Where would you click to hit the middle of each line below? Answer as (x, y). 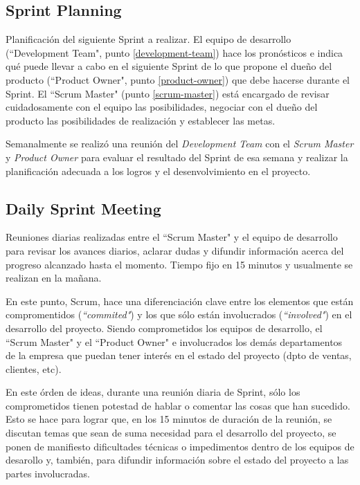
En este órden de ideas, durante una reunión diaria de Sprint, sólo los (153, 392)
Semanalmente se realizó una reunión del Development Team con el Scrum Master (180, 144)
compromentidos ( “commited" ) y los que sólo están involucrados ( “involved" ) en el (179, 314)
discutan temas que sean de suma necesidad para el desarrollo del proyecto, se (171, 433)
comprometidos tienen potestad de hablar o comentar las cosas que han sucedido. (178, 405)
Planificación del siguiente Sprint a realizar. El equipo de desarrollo (148, 39)
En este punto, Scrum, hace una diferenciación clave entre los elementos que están (180, 301)
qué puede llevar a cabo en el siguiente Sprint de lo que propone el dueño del (169, 66)
